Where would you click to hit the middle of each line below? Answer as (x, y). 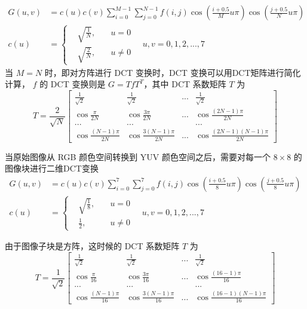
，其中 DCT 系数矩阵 (185, 84)
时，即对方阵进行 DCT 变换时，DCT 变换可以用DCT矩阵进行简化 (173, 72)
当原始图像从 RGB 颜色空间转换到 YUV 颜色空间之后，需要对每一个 (138, 156)
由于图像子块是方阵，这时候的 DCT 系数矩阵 (92, 246)
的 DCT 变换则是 (73, 84)
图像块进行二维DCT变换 (52, 168)
